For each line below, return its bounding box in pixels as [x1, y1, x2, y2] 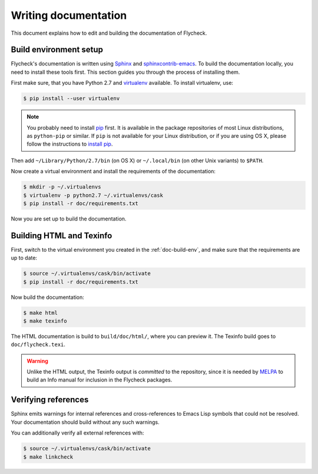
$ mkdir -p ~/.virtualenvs [23, 183, 101, 190]
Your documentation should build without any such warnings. [11, 419, 160, 426]
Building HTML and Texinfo [11, 231, 112, 241]
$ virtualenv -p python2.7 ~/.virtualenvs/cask [23, 192, 163, 199]
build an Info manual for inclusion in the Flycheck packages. [26, 376, 173, 383]
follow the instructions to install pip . [26, 140, 113, 147]
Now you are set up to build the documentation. [11, 215, 127, 222]
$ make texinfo [23, 317, 67, 324]
